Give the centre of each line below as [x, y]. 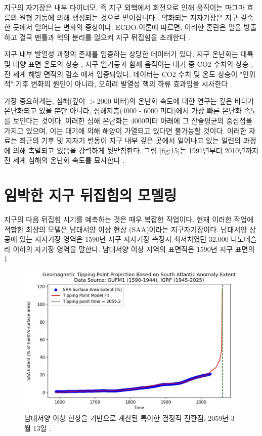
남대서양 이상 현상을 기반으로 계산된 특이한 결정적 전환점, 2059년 [127, 418]
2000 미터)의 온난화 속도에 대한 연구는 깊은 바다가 [176, 100]
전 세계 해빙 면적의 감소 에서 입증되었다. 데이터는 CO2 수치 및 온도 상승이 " [123, 74]
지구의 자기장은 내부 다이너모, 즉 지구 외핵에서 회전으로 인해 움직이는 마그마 [124, 7]
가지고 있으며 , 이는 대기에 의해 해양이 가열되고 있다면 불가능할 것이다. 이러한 [125, 130]
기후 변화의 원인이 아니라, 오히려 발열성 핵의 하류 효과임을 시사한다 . [124, 84]
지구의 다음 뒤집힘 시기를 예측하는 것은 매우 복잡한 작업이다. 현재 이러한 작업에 [129, 219]
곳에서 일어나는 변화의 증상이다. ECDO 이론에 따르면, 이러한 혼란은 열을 [127, 27]
